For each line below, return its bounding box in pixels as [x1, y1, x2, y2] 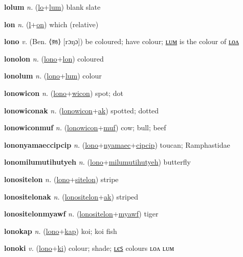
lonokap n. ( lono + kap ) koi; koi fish [4, 225, 117, 236]
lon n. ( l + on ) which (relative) [4, 18, 99, 29]
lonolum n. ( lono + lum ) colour [4, 70, 102, 81]
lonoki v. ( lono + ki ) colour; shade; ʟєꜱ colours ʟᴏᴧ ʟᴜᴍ [4, 243, 174, 253]
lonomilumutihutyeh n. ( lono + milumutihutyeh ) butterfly [4, 156, 191, 167]
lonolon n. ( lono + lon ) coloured [4, 53, 104, 64]
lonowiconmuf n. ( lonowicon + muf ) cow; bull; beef [4, 122, 166, 133]
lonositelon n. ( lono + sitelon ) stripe [4, 173, 119, 184]
